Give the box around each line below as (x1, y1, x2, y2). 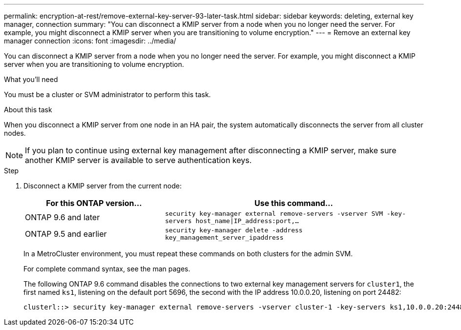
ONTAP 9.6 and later (25, 212, 100, 222)
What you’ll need (4, 75, 58, 83)
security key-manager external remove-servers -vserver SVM (165, 210, 383, 217)
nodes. (4, 129, 26, 137)
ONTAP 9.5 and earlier (25, 229, 107, 239)
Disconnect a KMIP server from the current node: (23, 182, 182, 190)
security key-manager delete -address (165, 227, 303, 234)
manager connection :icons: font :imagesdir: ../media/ (4, 37, 176, 45)
